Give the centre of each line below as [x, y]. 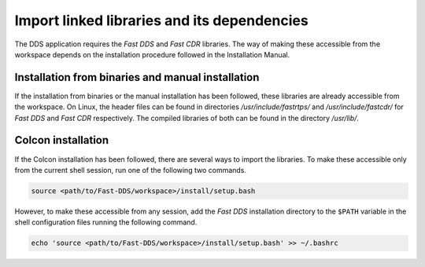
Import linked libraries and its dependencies [161, 20]
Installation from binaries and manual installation [137, 77]
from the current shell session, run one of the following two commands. [131, 170]
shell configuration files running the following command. [106, 222]
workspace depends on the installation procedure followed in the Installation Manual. [152, 54]
